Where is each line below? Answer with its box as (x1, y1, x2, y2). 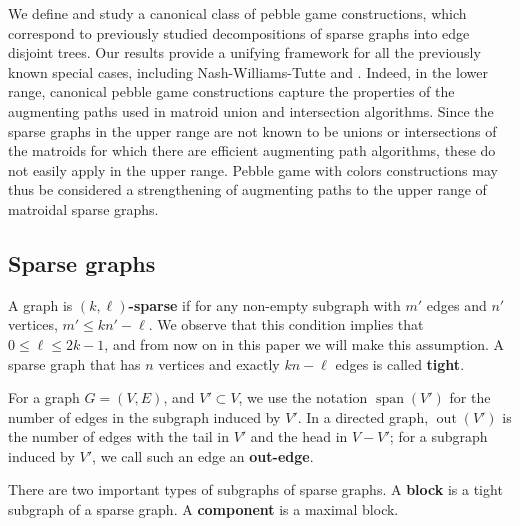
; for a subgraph (389, 426, 488, 447)
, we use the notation (238, 387, 368, 408)
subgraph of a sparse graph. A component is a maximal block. (8, 499, 399, 520)
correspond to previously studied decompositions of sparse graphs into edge (8, 22, 470, 43)
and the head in (250, 426, 348, 447)
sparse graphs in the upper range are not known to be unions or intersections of (8, 120, 497, 141)
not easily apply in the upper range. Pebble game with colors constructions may (8, 159, 498, 180)
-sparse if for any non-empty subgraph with (128, 294, 401, 315)
